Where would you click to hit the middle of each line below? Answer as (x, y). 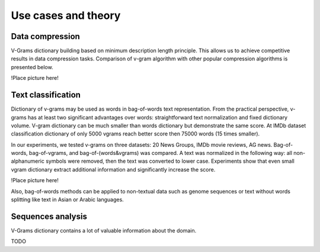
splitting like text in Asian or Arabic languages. (67, 200)
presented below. (32, 67)
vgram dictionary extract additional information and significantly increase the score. (113, 169)
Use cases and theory (66, 15)
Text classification (46, 95)
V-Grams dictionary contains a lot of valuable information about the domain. (104, 230)
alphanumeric (28, 161)
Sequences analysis (49, 216)
